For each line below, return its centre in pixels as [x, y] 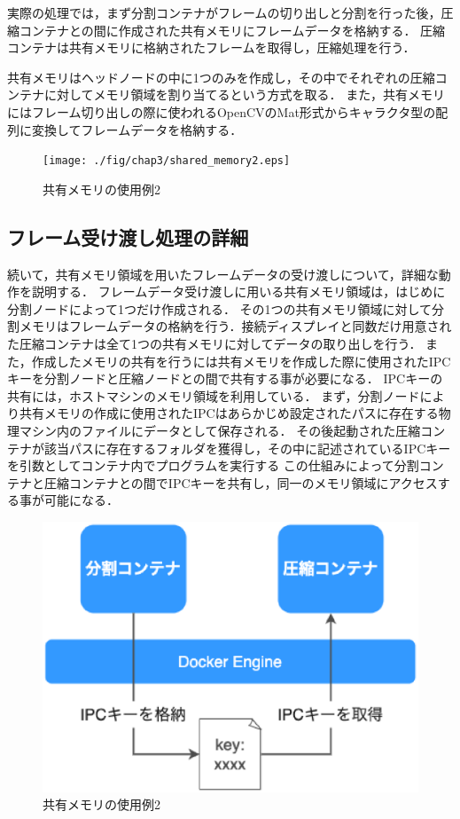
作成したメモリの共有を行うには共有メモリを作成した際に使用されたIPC [241, 361]
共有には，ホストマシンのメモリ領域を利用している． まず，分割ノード [214, 395]
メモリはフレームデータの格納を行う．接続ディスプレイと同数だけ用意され [235, 326]
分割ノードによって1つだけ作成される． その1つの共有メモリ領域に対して [220, 308]
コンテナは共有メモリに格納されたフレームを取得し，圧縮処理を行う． [211, 47]
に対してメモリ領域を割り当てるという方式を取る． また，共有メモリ [244, 94]
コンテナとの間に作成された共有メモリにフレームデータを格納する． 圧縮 [232, 30]
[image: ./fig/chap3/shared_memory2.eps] [167, 161]
